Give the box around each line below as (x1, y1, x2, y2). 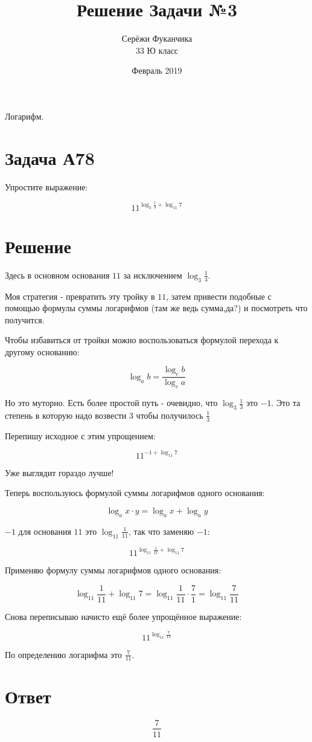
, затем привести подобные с (166, 289, 272, 302)
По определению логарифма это (5, 648, 123, 660)
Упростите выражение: (5, 180, 88, 193)
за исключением (123, 268, 182, 281)
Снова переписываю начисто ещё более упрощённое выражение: (5, 610, 242, 622)
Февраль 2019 (132, 64, 182, 77)
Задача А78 (5, 145, 95, 170)
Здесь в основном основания (5, 268, 110, 281)
